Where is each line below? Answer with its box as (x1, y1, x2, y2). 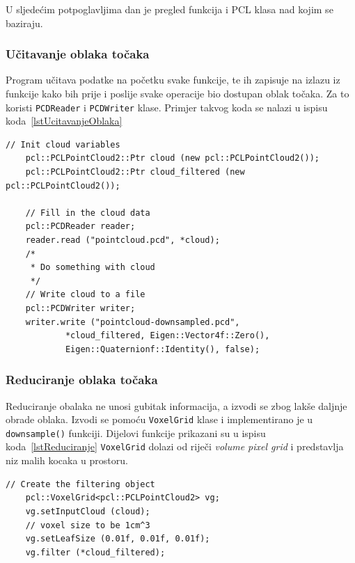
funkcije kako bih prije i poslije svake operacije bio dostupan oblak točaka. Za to (6, 86, 349, 100)
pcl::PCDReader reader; (25, 221, 136, 232)
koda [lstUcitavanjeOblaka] (6, 113, 123, 128)
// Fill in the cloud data (25, 207, 150, 218)
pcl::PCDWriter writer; (25, 303, 136, 313)
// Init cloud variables (6, 139, 120, 150)
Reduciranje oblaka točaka (6, 371, 158, 388)
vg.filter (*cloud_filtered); (25, 547, 166, 557)
